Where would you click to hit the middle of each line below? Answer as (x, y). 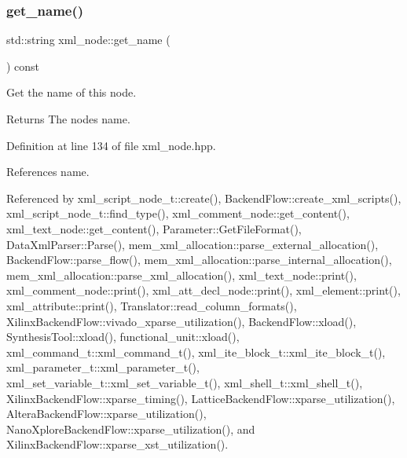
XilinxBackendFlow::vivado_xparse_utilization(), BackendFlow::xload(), (181, 321)
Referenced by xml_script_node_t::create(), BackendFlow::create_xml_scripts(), (204, 198)
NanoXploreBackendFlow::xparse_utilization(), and (131, 429)
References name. (48, 172)
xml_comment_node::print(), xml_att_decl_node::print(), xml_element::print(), (203, 290)
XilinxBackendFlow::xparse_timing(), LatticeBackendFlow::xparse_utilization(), (201, 398)
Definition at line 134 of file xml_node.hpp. (111, 145)
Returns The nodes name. (68, 119)
